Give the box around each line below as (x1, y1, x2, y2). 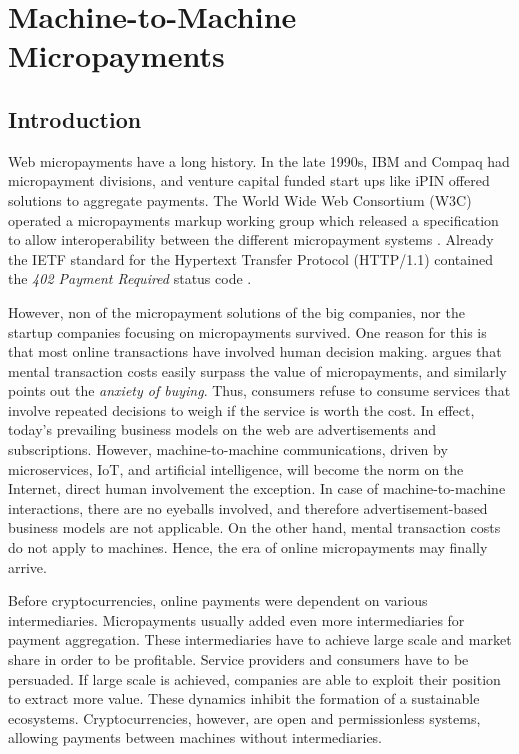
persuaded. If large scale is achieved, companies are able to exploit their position (8, 668, 501, 689)
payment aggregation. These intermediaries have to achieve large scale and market (8, 629, 512, 650)
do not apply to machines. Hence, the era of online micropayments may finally (8, 537, 488, 558)
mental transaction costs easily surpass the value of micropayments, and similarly (8, 360, 507, 381)
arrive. (8, 556, 47, 577)
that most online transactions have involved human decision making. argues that (8, 341, 502, 362)
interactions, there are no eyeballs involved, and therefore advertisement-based (8, 497, 488, 518)
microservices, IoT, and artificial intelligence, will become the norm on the (8, 458, 464, 479)
